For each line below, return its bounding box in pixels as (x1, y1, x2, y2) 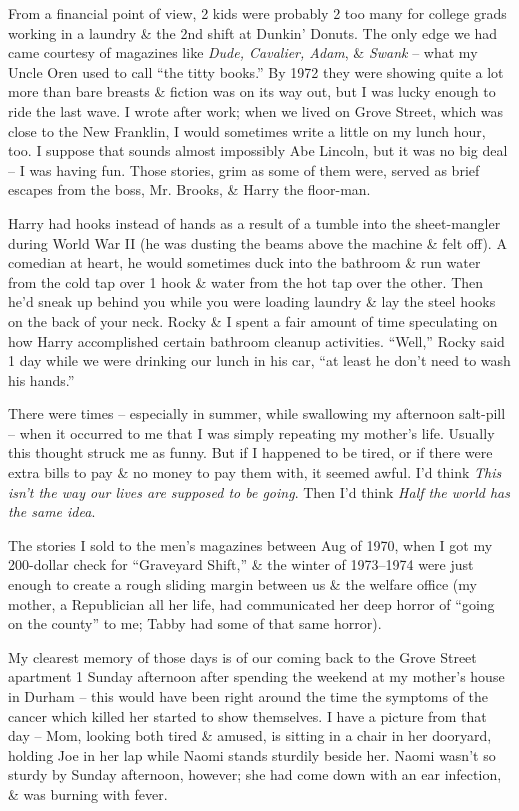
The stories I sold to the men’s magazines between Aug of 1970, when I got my (8, 534, 493, 555)
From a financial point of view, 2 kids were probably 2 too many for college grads (8, 3, 507, 23)
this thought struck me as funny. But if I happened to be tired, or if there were (8, 442, 493, 463)
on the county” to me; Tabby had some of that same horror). (8, 613, 382, 634)
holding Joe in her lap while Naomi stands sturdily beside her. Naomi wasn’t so (8, 744, 496, 765)
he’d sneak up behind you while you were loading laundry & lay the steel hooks (8, 291, 496, 312)
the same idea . (8, 501, 96, 522)
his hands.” (8, 369, 75, 390)
